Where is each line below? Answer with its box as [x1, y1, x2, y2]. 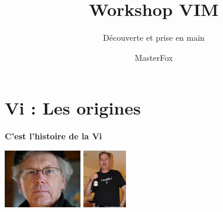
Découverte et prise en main [103, 31, 205, 44]
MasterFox [134, 51, 173, 63]
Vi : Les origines [5, 96, 141, 120]
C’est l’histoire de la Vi [5, 130, 102, 142]
